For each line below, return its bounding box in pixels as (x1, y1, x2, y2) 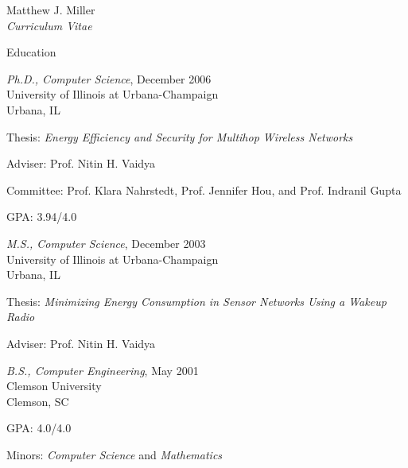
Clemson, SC (6, 393, 69, 409)
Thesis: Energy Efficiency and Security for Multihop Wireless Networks (6, 128, 353, 145)
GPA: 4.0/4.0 (6, 420, 72, 436)
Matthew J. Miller (6, 2, 95, 17)
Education (6, 44, 56, 60)
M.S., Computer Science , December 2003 (6, 234, 206, 251)
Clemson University (6, 377, 102, 394)
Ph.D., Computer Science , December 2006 (6, 70, 212, 87)
